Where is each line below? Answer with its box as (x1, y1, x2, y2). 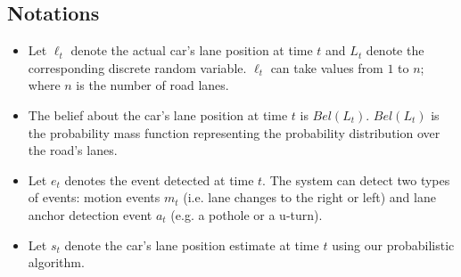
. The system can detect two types (262, 170, 450, 189)
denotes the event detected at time (64, 170, 254, 189)
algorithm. (28, 253, 85, 272)
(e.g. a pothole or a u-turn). (170, 205, 323, 224)
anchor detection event (28, 205, 152, 224)
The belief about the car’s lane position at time (28, 105, 288, 124)
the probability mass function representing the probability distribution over (28, 123, 440, 142)
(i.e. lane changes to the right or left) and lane (183, 188, 436, 207)
